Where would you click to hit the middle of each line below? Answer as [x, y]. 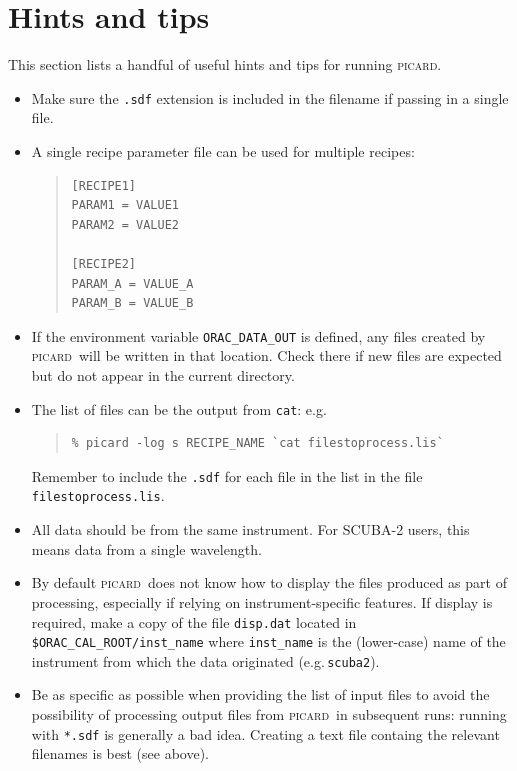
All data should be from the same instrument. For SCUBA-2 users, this [250, 529]
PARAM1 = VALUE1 [125, 205]
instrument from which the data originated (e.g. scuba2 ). [205, 660]
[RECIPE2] [104, 263]
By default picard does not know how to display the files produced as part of [269, 582]
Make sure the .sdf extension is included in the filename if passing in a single [270, 97]
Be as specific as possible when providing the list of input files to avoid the [260, 694]
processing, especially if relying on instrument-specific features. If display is [262, 601]
